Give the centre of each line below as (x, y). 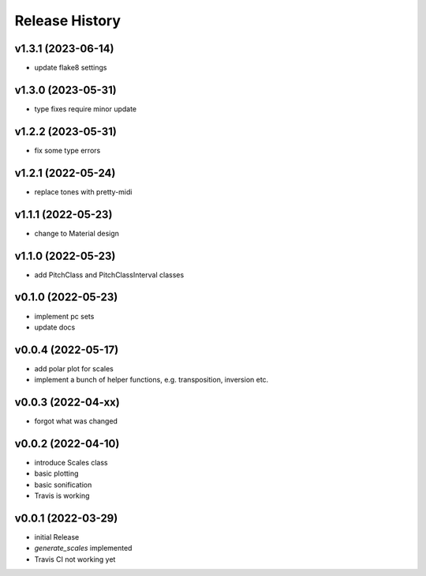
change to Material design (77, 233)
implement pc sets (64, 316)
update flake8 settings (71, 68)
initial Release (57, 537)
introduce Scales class (71, 463)
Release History (68, 21)
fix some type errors (67, 150)
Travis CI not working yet (75, 559)
